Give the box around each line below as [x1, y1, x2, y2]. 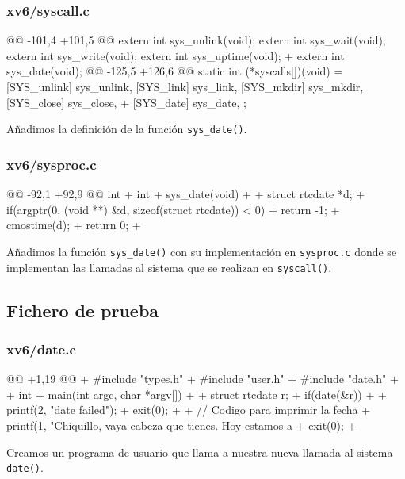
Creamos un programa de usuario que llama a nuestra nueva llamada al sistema [6, 443, 393, 460]
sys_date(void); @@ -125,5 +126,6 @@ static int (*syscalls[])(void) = [6, 63, 343, 79]
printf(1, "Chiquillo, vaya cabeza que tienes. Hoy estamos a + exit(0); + [6, 416, 357, 433]
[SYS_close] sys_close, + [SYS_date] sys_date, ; [6, 94, 247, 110]
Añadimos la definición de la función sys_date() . [6, 121, 247, 137]
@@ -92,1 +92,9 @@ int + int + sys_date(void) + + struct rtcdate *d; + [6, 186, 365, 202]
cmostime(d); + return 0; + [6, 217, 141, 233]
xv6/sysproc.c [6, 154, 97, 174]
